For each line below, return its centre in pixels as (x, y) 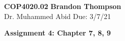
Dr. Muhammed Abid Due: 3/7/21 (58, 16)
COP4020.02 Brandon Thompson (63, 6)
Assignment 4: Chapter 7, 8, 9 (57, 33)
